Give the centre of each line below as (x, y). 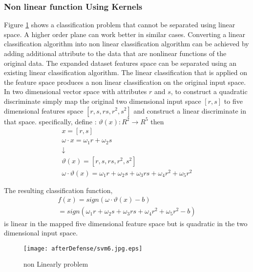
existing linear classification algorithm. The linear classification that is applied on (126, 72)
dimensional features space (44, 110)
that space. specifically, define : (50, 121)
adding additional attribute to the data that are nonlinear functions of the (115, 53)
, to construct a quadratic (209, 91)
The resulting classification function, (58, 190)
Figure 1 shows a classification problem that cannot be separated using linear (120, 25)
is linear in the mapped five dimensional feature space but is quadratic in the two (126, 223)
